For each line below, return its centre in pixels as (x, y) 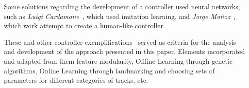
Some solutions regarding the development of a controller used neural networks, (122, 6)
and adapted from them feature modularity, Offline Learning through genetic (118, 61)
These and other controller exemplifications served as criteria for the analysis (120, 42)
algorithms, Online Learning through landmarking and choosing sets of (109, 70)
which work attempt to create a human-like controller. (84, 26)
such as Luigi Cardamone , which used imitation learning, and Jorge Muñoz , (120, 16)
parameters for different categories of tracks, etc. (76, 80)
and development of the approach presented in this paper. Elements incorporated (124, 51)
